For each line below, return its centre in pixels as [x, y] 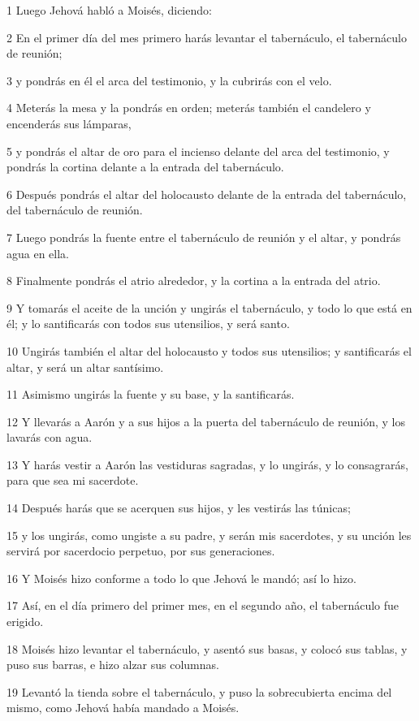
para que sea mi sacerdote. [73, 480]
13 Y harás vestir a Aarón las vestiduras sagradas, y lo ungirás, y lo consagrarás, [207, 464]
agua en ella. [38, 253]
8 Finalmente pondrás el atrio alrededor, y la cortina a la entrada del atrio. [194, 281]
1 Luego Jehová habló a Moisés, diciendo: [109, 10]
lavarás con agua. [50, 437]
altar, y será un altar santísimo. [85, 367]
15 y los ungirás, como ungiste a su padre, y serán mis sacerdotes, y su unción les [209, 535]
